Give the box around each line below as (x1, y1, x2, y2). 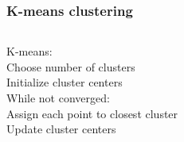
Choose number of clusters (6, 58, 135, 75)
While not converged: (6, 90, 110, 106)
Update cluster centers (6, 121, 116, 137)
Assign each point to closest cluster (6, 105, 178, 121)
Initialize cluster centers (6, 74, 123, 90)
